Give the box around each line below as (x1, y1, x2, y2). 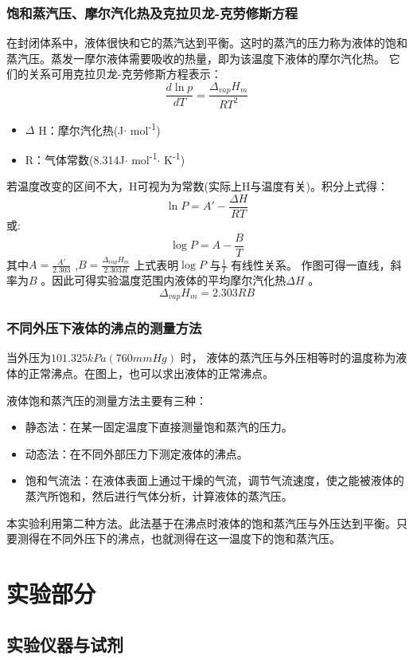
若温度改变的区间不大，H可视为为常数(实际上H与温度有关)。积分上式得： (6, 178, 388, 194)
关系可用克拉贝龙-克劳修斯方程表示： (28, 65, 222, 82)
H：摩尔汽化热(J (38, 121, 124, 138)
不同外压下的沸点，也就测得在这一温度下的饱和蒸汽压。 (50, 530, 341, 547)
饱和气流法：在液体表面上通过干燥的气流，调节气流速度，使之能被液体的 (25, 472, 404, 489)
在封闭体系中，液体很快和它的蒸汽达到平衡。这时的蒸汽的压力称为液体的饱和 (6, 34, 407, 51)
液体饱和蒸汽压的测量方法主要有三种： (6, 391, 207, 408)
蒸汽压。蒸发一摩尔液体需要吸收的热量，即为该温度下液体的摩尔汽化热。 (6, 49, 385, 66)
